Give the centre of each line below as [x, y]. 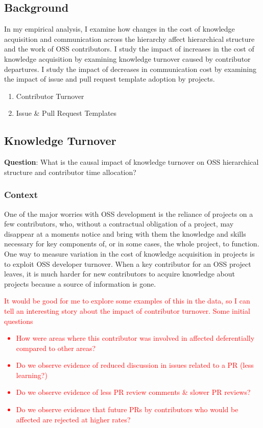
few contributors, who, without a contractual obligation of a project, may [119, 224]
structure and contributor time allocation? [70, 172]
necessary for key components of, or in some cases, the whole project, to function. [132, 244]
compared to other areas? [56, 348]
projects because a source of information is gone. [80, 283]
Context [21, 195]
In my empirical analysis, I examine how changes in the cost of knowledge [119, 29]
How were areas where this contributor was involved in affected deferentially [135, 338]
